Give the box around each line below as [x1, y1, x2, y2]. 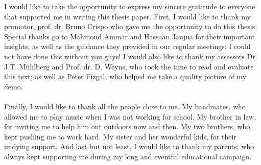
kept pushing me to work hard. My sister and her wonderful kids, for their [4, 131, 236, 142]
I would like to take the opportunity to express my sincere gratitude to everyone [4, 1, 255, 11]
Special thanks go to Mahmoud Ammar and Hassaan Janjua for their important [4, 31, 255, 41]
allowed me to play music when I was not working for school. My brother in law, [4, 111, 256, 122]
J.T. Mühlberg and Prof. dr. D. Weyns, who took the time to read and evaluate [4, 61, 254, 72]
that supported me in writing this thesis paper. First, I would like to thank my [4, 11, 251, 21]
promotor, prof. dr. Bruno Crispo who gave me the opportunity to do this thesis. [4, 21, 257, 32]
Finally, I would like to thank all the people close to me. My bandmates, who [4, 101, 246, 111]
